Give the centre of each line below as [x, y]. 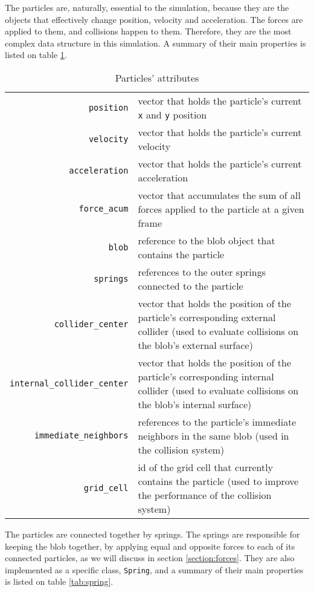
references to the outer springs [202, 272]
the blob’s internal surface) [195, 404]
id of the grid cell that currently [206, 467]
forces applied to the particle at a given [221, 209]
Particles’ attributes [157, 77]
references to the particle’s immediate [217, 421]
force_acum [104, 209]
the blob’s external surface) [195, 345]
